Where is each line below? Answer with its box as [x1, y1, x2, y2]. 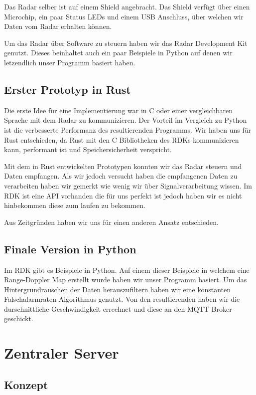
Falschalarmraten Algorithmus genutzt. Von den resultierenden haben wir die [4, 294, 240, 304]
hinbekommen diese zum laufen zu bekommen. [4, 200, 145, 210]
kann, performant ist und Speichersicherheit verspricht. [4, 144, 172, 155]
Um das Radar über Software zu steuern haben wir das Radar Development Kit [4, 37, 248, 48]
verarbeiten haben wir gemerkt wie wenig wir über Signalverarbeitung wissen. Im [4, 180, 252, 191]
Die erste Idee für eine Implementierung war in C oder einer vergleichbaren [4, 105, 233, 115]
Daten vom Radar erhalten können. [4, 21, 112, 31]
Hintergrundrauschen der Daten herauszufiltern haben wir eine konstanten [4, 284, 231, 294]
